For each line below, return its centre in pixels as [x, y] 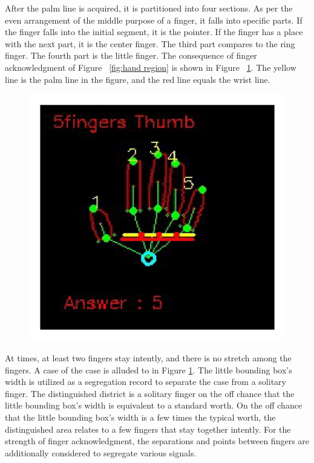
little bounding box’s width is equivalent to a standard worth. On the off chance [154, 405]
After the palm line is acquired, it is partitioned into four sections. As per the [149, 8]
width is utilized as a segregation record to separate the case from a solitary [146, 382]
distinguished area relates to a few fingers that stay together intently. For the [148, 429]
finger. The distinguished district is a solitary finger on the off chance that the [150, 393]
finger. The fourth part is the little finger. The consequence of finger [131, 55]
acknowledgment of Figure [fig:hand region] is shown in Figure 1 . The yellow [151, 67]
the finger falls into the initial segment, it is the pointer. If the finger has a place [154, 32]
